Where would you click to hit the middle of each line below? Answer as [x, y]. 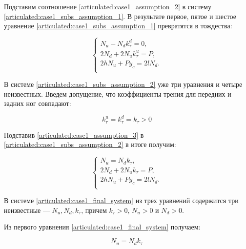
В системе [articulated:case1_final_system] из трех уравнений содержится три [121, 200]
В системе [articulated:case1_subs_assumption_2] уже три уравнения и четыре [123, 84]
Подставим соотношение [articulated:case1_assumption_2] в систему [108, 6]
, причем [94, 210]
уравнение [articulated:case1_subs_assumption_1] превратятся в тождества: [118, 26]
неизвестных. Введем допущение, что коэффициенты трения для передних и [118, 93]
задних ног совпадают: [38, 103]
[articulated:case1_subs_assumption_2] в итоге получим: [90, 144]
